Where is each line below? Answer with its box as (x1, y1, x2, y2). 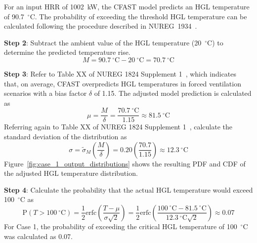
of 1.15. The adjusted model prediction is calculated (94, 88, 252, 98)
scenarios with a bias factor (4, 88, 87, 98)
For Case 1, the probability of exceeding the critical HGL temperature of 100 (4, 221, 237, 231)
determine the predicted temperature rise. (4, 47, 130, 57)
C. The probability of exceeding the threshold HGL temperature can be (30, 11, 247, 21)
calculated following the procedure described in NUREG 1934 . (4, 21, 197, 31)
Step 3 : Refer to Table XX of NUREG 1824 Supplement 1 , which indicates (4, 68, 237, 79)
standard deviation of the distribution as (4, 131, 127, 141)
